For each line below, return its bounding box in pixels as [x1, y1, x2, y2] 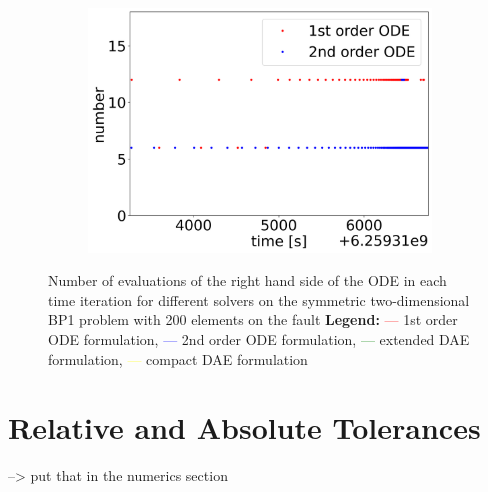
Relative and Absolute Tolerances [8, 407, 481, 448]
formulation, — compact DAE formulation [48, 348, 308, 369]
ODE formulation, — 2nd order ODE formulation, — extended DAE [48, 328, 470, 349]
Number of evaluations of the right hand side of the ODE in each [48, 270, 447, 291]
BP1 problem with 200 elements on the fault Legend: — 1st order [48, 309, 458, 330]
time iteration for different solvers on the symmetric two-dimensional [48, 289, 470, 310]
